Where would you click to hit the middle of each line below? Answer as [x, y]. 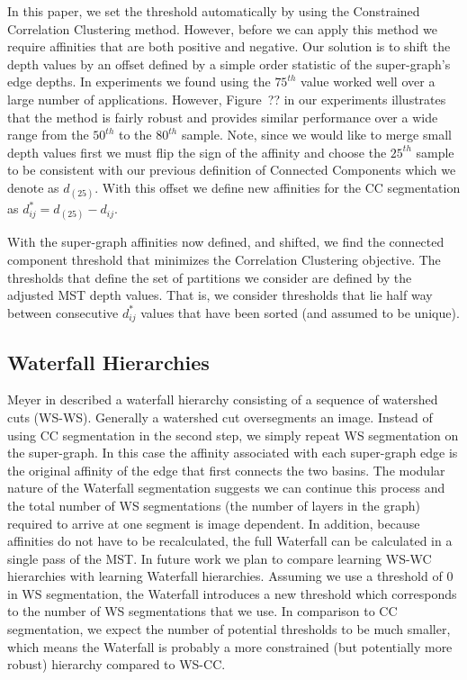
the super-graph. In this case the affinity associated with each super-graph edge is [233, 453]
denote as [33, 187]
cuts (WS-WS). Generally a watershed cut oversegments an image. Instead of [220, 417]
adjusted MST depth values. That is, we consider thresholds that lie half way [220, 295]
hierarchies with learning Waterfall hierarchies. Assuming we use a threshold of [225, 576]
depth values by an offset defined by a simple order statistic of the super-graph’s [229, 63]
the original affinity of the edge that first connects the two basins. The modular [226, 470]
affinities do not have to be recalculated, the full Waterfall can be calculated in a [230, 541]
